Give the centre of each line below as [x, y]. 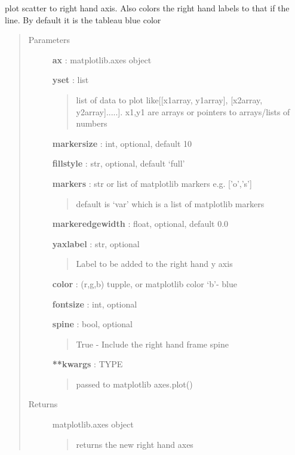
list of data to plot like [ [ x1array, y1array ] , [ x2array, [169, 99]
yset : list [70, 80]
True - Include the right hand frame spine [152, 344]
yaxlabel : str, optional [96, 243]
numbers [92, 123]
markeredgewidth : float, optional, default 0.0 [140, 224]
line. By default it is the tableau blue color [83, 19]
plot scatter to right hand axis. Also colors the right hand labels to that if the [147, 8]
